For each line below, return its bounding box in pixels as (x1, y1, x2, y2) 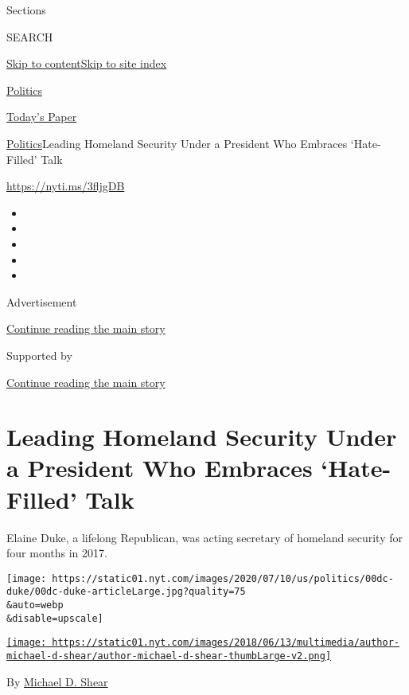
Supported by (6, 346, 72, 363)
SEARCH (6, 28, 53, 45)
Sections (6, 2, 46, 18)
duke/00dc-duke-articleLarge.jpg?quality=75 (6, 586, 246, 598)
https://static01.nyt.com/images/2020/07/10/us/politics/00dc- (52, 572, 394, 584)
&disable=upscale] (6, 612, 103, 624)
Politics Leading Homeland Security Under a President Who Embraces (6, 135, 348, 151)
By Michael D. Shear (6, 673, 108, 689)
